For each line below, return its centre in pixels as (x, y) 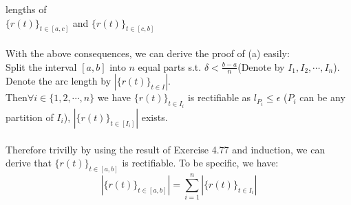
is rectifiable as (219, 97)
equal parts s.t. (170, 66)
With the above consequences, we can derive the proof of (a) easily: (148, 53)
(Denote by (261, 66)
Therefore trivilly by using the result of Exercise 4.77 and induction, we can (166, 149)
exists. (155, 117)
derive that (29, 163)
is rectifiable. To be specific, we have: (200, 163)
